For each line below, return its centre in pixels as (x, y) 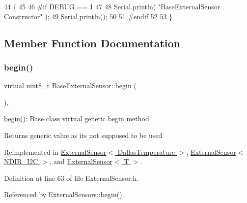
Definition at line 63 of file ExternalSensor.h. (71, 178)
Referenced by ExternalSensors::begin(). (64, 194)
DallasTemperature (146, 152)
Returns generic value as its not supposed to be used (83, 135)
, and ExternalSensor (81, 161)
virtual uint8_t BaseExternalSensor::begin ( (70, 85)
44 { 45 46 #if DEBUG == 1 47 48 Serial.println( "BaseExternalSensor (112, 6)
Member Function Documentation (92, 43)
